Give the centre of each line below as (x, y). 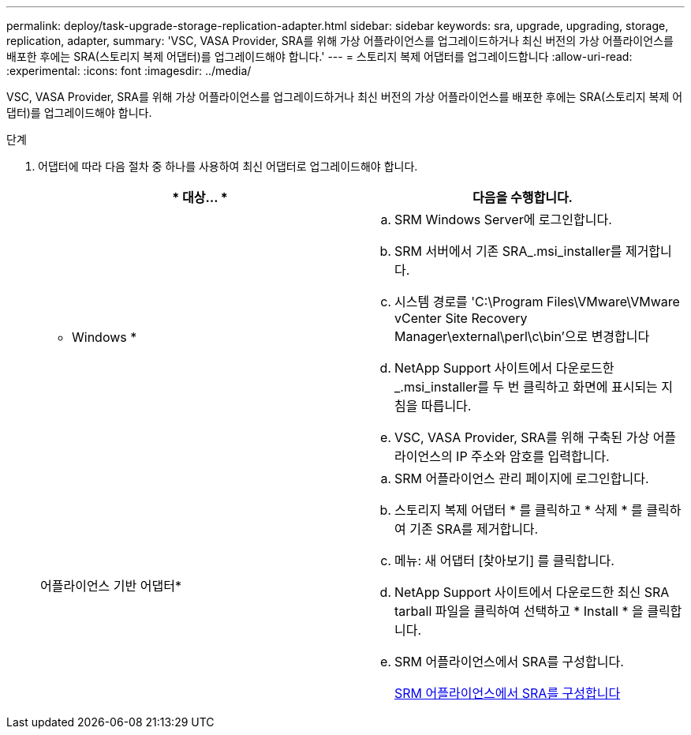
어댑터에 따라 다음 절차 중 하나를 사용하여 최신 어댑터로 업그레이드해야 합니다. (228, 166)
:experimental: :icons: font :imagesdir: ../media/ (129, 71)
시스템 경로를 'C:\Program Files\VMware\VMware (537, 302)
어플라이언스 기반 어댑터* (111, 586)
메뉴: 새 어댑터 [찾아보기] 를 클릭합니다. (504, 561)
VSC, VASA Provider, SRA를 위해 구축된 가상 (522, 437)
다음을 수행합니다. (523, 197)
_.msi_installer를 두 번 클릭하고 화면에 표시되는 (526, 387)
